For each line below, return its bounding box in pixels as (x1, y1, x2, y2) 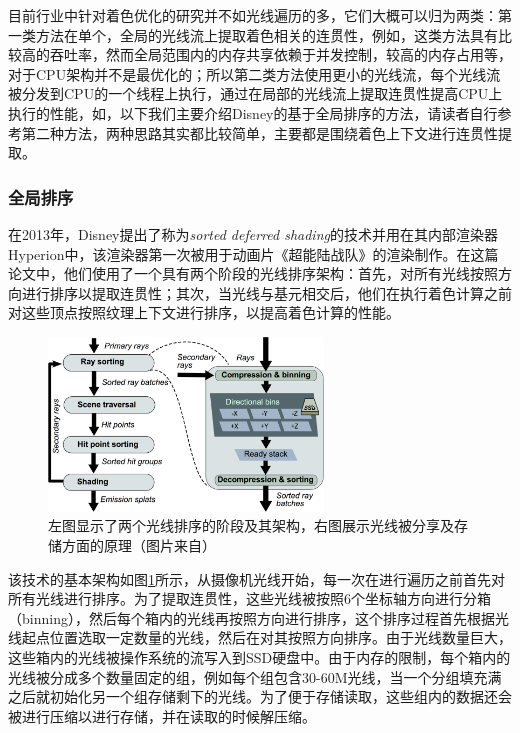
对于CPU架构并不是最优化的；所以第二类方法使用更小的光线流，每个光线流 (8, 63, 501, 84)
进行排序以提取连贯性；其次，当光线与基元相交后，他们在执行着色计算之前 (21, 282, 512, 303)
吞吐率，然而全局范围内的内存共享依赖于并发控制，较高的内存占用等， (49, 44, 512, 65)
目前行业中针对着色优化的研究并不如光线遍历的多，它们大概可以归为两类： (8, 5, 498, 25)
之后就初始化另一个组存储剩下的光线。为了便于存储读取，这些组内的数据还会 (8, 686, 512, 707)
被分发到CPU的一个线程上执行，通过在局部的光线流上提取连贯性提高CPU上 (8, 83, 503, 104)
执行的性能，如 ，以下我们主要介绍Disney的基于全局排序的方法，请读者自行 (8, 102, 498, 123)
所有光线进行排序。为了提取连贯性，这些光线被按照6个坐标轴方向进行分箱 (8, 588, 491, 609)
